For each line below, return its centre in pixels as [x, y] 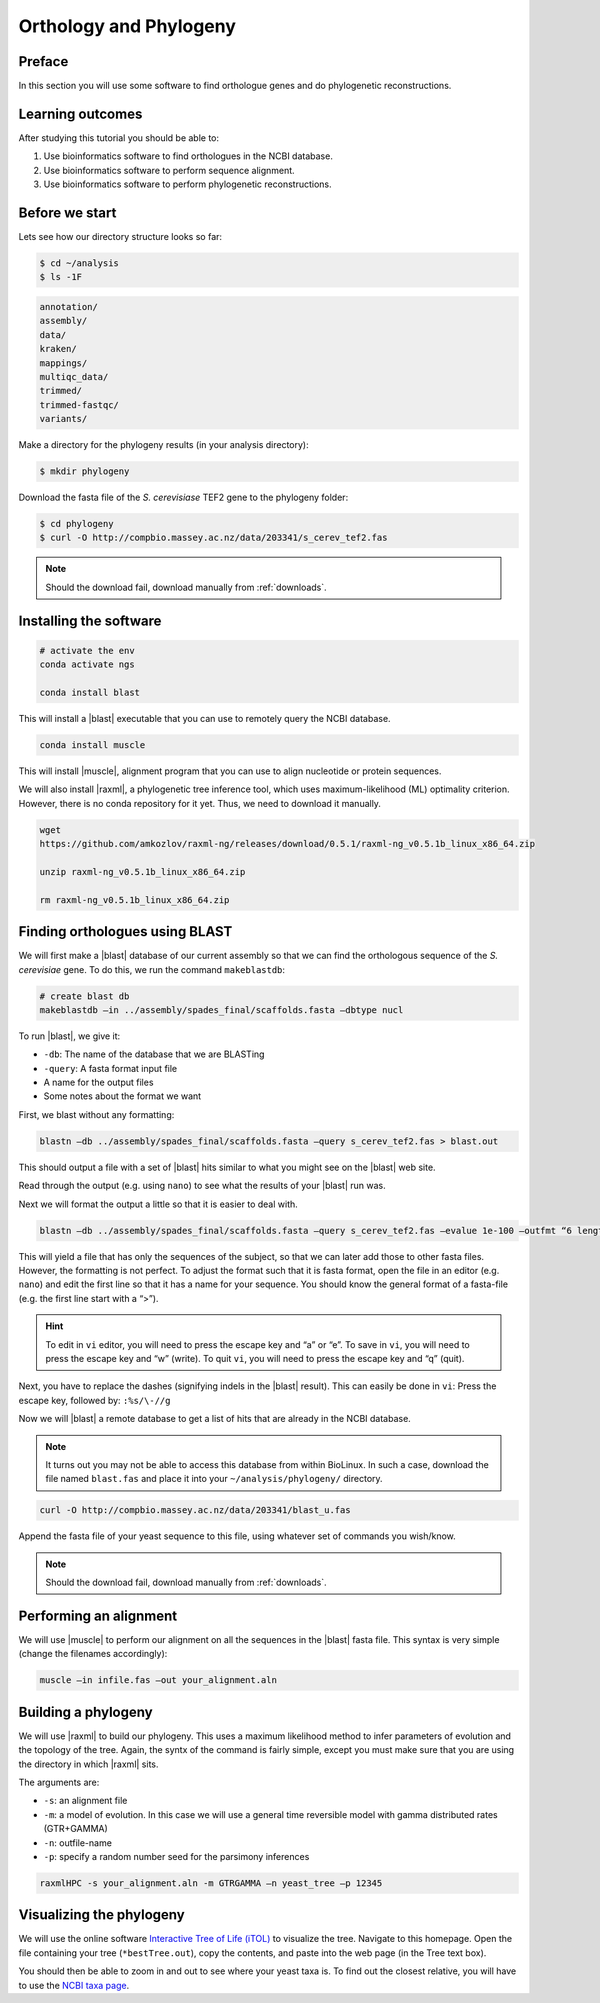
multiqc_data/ [74, 376]
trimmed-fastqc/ [79, 404]
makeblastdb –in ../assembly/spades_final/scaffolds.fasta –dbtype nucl [221, 1009]
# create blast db [84, 996]
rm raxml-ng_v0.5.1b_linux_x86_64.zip [134, 899]
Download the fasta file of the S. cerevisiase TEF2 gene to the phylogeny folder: [183, 497]
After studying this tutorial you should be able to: [119, 137]
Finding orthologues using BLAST [125, 931]
